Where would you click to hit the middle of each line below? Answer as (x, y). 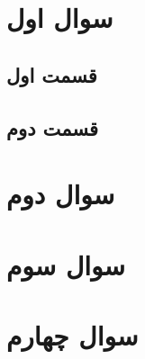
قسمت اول (52, 74)
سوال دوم (61, 194)
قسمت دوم (53, 127)
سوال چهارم (72, 334)
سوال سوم (66, 264)
